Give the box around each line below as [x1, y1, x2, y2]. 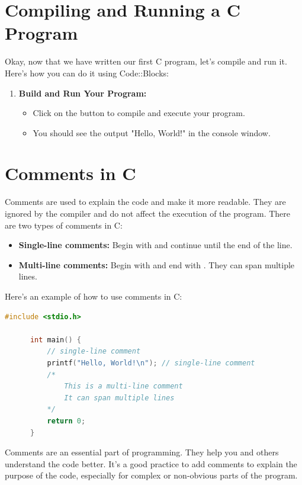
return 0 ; [47, 416, 86, 425]
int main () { [30, 335, 81, 344]
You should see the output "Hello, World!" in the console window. [33, 126, 271, 139]
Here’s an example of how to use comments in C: [5, 290, 182, 302]
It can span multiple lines [64, 393, 175, 402]
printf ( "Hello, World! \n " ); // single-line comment [47, 358, 255, 367]
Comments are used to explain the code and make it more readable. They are [5, 195, 286, 208]
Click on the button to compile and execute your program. [33, 107, 245, 119]
